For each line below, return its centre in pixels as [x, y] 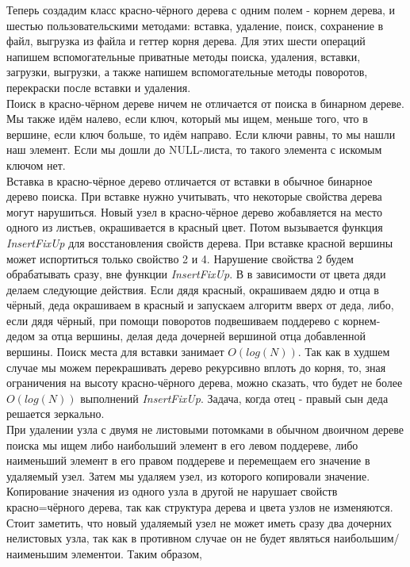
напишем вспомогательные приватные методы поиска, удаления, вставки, [184, 56]
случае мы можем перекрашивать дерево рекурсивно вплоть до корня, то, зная [196, 367]
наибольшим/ [366, 538]
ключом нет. [36, 165]
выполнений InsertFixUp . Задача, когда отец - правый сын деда [234, 398]
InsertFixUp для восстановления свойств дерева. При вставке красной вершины [200, 242]
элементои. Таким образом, [136, 553]
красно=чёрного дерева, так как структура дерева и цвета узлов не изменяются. [200, 507]
